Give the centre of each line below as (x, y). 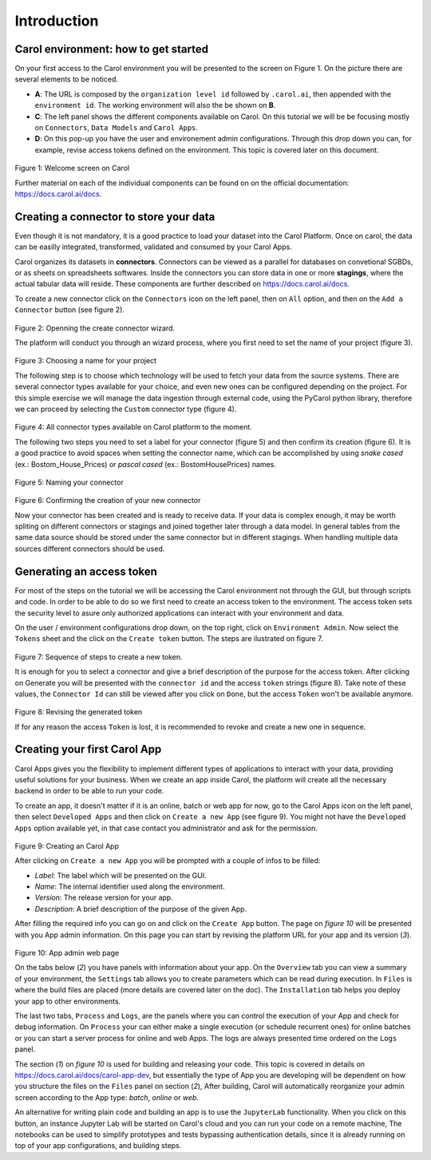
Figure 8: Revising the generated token (79, 712)
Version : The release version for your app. (104, 897)
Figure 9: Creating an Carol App (67, 845)
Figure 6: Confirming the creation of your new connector (108, 501)
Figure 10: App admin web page (67, 953)
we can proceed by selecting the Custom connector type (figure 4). (126, 409)
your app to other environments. (68, 1001)
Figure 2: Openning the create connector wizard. (95, 328)
